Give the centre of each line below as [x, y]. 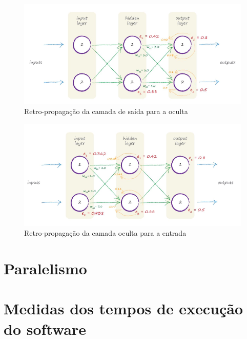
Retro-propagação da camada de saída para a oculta [106, 111]
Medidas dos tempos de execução [123, 308]
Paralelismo [45, 268]
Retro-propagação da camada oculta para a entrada [105, 233]
